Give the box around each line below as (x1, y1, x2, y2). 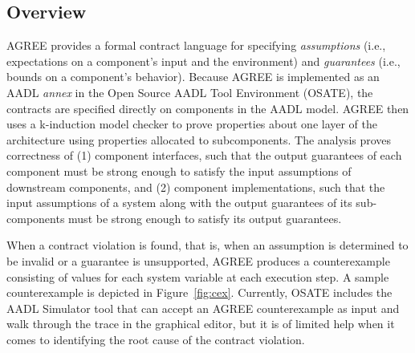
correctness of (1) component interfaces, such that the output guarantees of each (6, 147, 402, 164)
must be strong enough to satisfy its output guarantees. (68, 209, 342, 226)
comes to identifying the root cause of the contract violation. (6, 331, 305, 347)
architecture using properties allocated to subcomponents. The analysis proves (6, 131, 392, 148)
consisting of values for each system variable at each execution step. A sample (6, 268, 389, 285)
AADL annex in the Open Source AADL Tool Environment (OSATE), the (6, 83, 373, 100)
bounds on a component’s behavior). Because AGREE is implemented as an (6, 68, 380, 85)
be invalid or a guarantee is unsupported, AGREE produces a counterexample (6, 252, 390, 269)
